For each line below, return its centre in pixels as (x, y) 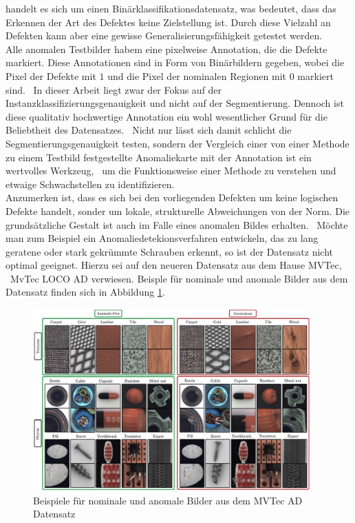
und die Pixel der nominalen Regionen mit (197, 75)
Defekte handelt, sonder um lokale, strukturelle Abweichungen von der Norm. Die (178, 211)
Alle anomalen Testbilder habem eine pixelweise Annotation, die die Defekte (166, 49)
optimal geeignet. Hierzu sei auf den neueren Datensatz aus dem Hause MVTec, (174, 265)
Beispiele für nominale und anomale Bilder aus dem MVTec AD (168, 500)
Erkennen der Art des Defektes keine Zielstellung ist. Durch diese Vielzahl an (168, 22)
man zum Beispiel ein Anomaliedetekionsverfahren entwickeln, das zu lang (162, 238)
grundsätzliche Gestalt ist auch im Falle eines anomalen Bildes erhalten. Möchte (177, 224)
